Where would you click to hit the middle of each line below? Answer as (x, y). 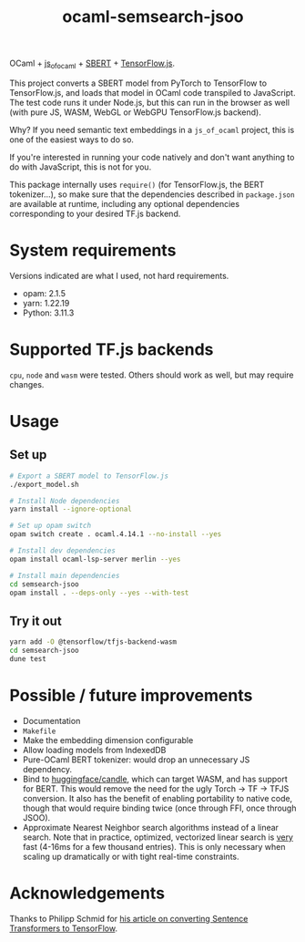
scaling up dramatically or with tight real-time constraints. (131, 856)
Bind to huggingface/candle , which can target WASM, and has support (155, 779)
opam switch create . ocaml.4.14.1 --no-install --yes (116, 534)
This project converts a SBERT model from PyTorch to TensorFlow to (138, 83)
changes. (27, 384)
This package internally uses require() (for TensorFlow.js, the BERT (137, 184)
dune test (28, 659)
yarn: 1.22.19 (46, 303)
